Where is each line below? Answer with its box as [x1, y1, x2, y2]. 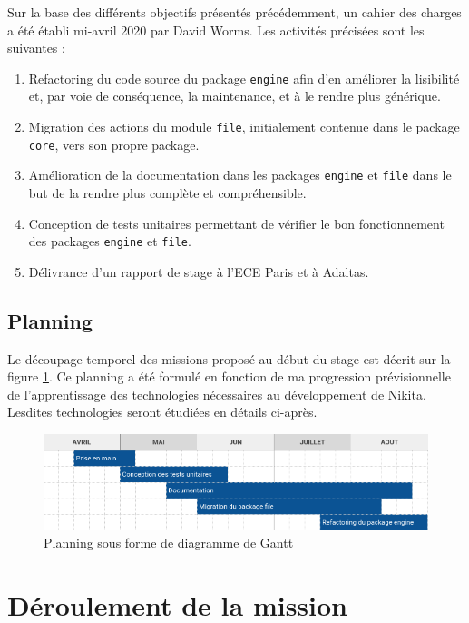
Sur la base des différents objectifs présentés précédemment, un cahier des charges [7, 3, 462, 21]
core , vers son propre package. [28, 134, 200, 153]
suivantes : [7, 38, 65, 57]
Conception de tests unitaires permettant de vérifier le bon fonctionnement [28, 213, 445, 232]
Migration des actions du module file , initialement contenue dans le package [28, 117, 460, 136]
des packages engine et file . [28, 232, 191, 251]
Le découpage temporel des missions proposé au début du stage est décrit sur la [7, 349, 451, 368]
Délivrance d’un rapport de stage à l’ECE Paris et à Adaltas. [28, 262, 369, 281]
